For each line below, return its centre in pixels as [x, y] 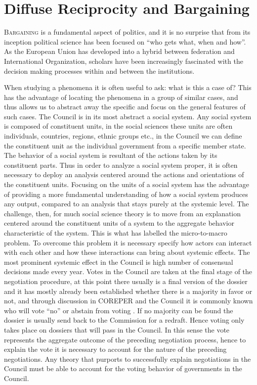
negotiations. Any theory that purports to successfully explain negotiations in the [128, 359]
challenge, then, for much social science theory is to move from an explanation [123, 213]
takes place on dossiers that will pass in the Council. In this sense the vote [117, 329]
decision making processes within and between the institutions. [99, 71]
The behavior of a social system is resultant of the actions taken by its [111, 155]
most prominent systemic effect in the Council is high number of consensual [119, 262]
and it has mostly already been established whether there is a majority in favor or [128, 291]
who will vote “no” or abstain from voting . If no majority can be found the [119, 310]
